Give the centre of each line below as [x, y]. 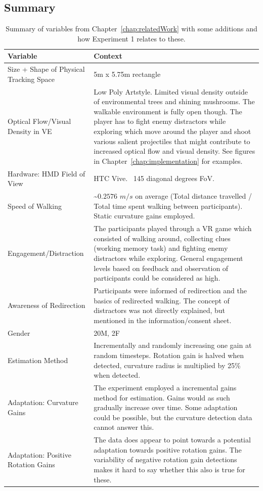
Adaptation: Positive [39, 454]
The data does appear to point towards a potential [172, 440]
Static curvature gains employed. [144, 216]
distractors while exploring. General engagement [168, 258]
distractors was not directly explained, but [160, 310]
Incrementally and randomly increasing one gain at [173, 345]
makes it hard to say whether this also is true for [169, 470]
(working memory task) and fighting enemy [161, 248]
